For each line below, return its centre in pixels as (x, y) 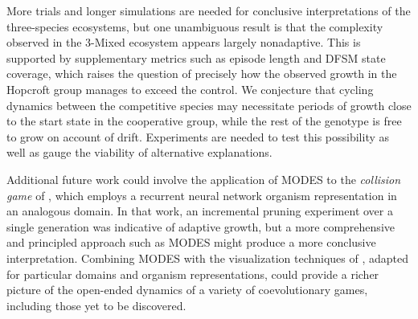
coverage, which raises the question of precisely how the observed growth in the (202, 74)
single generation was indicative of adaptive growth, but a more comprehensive (201, 226)
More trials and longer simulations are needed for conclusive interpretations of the (209, 10)
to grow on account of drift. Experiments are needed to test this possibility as (198, 136)
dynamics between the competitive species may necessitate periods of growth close (209, 105)
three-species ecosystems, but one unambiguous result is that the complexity (195, 26)
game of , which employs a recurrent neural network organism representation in (202, 195)
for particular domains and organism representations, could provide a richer (193, 274)
